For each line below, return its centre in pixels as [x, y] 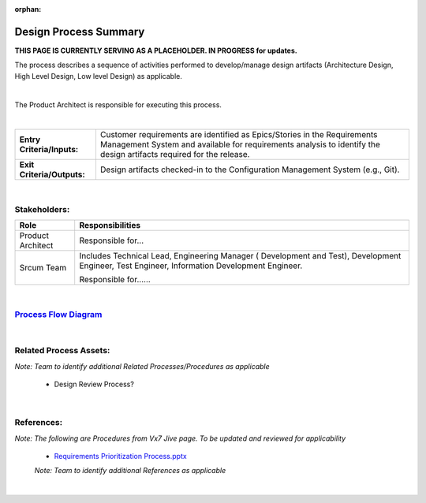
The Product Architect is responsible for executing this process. [118, 105]
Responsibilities [110, 225]
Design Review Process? [94, 384]
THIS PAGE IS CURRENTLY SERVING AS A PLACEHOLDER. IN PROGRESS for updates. [156, 50]
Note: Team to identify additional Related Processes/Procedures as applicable [142, 366]
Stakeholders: [42, 210]
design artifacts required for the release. [175, 155]
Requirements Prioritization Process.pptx [120, 456]
